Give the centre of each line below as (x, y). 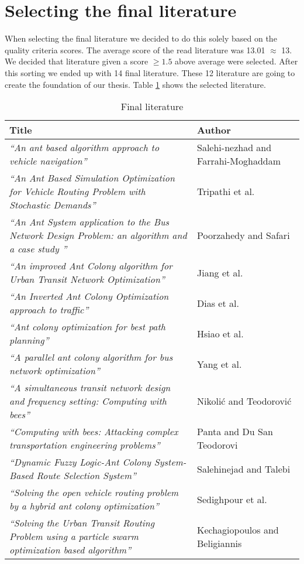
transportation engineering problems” (85, 445)
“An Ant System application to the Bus (89, 222)
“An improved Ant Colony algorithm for (91, 266)
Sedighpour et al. (232, 499)
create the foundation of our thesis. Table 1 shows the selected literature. (135, 84)
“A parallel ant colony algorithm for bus (91, 357)
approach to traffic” (49, 310)
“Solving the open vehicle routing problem (94, 493)
